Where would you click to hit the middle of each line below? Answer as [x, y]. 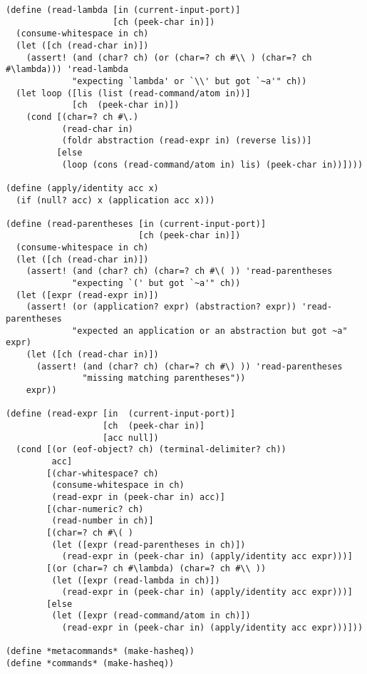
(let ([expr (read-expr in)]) [87, 295]
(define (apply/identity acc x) [82, 188]
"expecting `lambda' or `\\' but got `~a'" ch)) [190, 81]
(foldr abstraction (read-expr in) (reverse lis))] [187, 141]
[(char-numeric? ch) [95, 509]
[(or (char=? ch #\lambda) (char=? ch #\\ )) [156, 568]
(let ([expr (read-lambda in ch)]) [136, 580]
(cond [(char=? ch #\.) [82, 117]
